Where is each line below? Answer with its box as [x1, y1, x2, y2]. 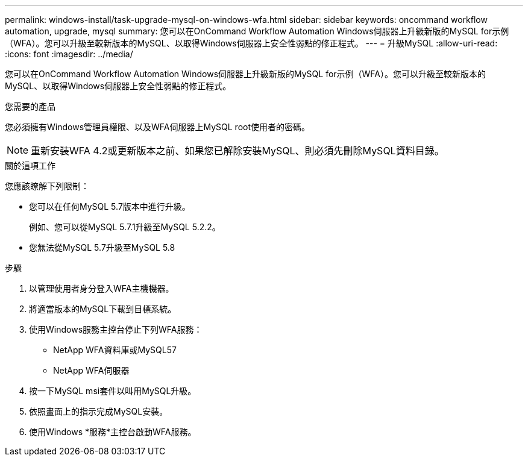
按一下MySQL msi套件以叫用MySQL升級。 [29, 386, 196, 396]
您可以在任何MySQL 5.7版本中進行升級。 [29, 201, 190, 212]
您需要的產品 [5, 101, 55, 111]
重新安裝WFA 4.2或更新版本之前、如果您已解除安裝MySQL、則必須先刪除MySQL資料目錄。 [31, 145, 444, 157]
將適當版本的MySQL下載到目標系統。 [29, 304, 177, 314]
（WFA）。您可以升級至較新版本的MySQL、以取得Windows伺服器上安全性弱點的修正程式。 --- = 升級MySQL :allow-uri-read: [5, 38, 498, 48]
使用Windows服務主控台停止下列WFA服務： [29, 324, 203, 334]
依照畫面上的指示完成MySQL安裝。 [29, 406, 168, 416]
